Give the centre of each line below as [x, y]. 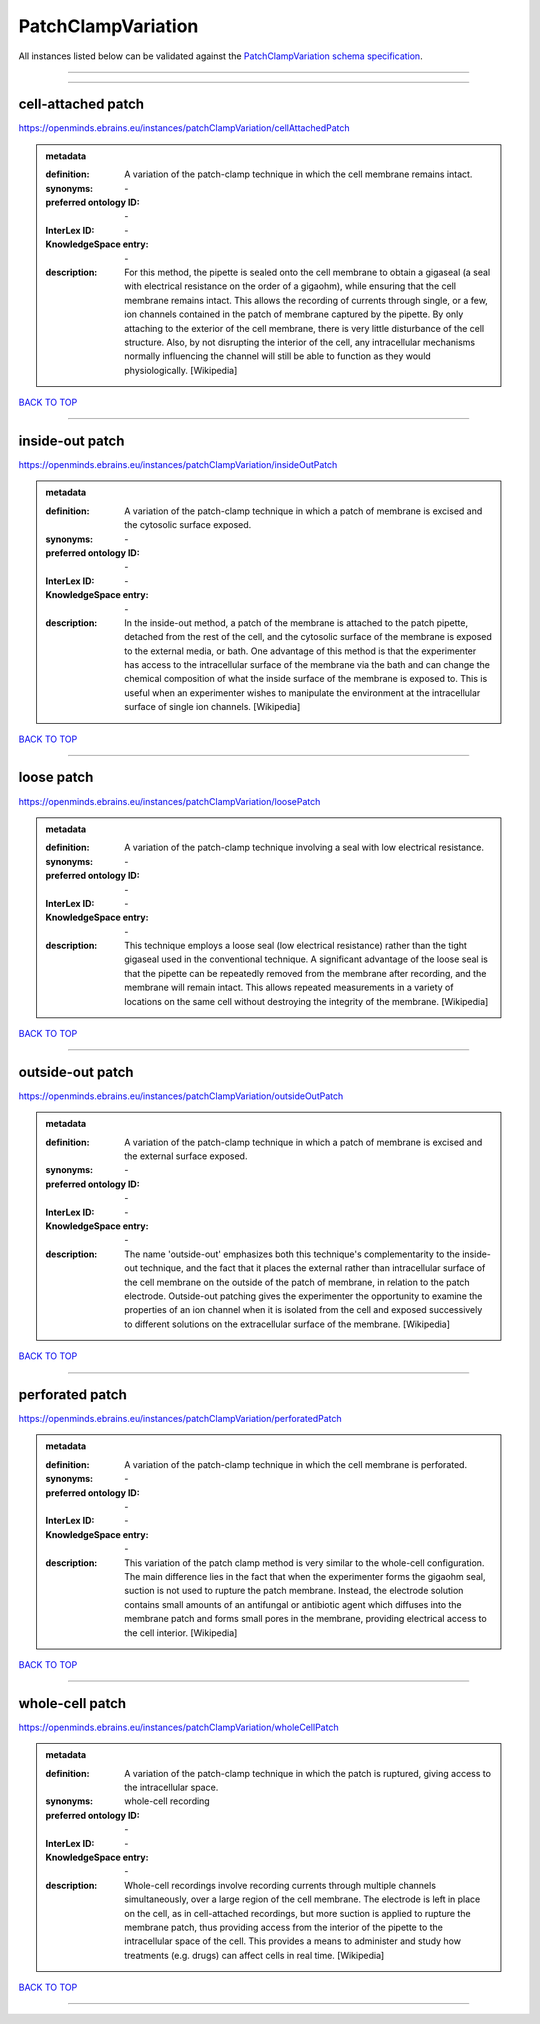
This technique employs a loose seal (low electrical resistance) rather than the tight [295, 946]
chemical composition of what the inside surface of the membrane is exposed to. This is [306, 679]
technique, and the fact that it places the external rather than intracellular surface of [313, 1268]
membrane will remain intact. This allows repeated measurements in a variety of [289, 987]
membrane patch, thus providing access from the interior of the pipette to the [284, 1927]
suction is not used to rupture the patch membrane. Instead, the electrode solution [294, 1591]
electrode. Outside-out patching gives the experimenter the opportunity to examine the [303, 1296]
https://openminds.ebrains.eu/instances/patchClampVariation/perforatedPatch [180, 1419]
